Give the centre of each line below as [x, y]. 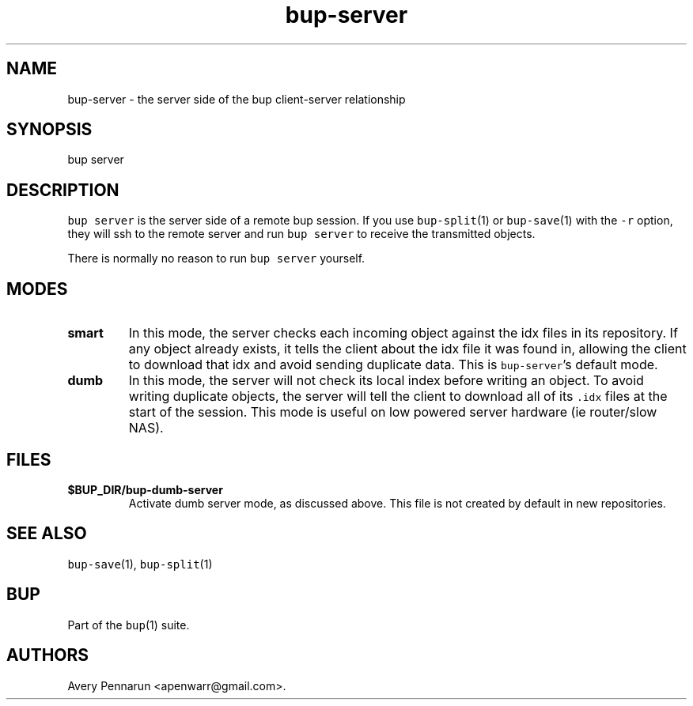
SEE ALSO [47, 534]
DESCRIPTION [63, 190]
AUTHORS [48, 655]
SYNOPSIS [49, 130]
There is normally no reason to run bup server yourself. [216, 259]
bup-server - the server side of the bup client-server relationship [237, 99]
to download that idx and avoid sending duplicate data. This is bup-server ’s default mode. [393, 365]
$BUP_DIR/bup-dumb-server [145, 489]
